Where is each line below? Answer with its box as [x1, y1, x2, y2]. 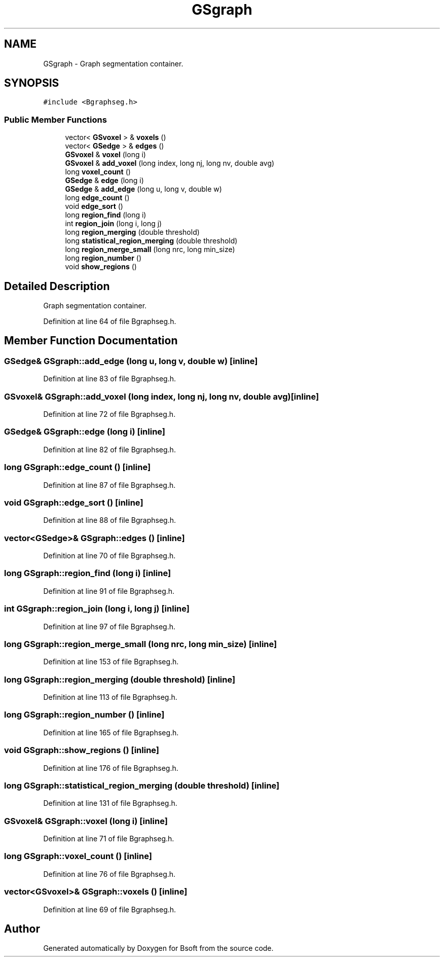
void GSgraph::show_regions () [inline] [4, 745, 160, 756]
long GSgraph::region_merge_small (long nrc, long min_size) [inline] [4, 638, 277, 649]
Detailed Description [4, 279, 110, 293]
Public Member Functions [4, 114, 107, 125]
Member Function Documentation [4, 334, 178, 347]
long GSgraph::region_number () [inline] [4, 709, 165, 720]
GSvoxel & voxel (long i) [65, 150, 146, 159]
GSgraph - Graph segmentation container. [43, 59, 183, 68]
